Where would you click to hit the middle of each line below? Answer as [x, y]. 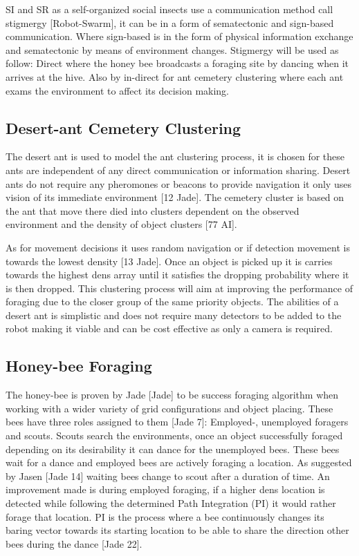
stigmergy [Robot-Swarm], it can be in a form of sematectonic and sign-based [170, 22]
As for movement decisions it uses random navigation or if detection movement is [178, 247]
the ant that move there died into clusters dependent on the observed [153, 210]
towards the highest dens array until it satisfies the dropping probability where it [177, 275]
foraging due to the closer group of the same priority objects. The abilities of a [172, 301]
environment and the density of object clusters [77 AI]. [121, 224]
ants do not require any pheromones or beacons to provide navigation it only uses [178, 183]
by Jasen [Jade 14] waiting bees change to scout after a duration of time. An [168, 476]
